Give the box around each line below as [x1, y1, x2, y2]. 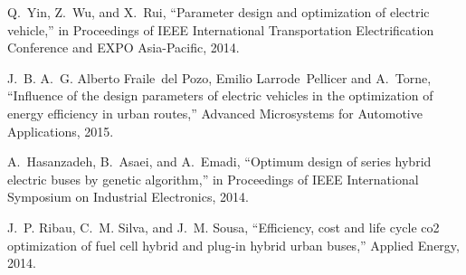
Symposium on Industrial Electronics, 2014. [7, 187, 249, 206]
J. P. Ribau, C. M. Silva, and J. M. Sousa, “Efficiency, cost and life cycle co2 [7, 217, 440, 236]
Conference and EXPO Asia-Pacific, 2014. [7, 38, 240, 57]
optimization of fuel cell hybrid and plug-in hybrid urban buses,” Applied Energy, [7, 235, 460, 254]
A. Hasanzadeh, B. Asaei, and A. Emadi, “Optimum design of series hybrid [7, 152, 432, 171]
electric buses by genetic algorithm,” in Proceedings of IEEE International [7, 169, 419, 188]
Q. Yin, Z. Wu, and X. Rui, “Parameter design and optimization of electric [7, 3, 430, 21]
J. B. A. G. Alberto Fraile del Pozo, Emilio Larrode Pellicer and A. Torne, [7, 68, 432, 87]
